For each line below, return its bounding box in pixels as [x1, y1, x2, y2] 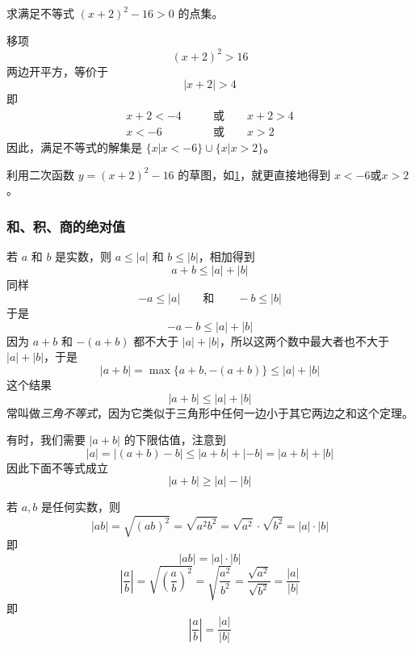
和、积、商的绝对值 [6, 216, 126, 236]
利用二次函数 [6, 166, 74, 182]
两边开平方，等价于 [6, 62, 108, 79]
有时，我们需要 [6, 431, 86, 448]
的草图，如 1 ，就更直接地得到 [178, 166, 331, 182]
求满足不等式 [6, 5, 74, 21]
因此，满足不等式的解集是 [6, 138, 142, 155]
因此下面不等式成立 [6, 459, 108, 476]
